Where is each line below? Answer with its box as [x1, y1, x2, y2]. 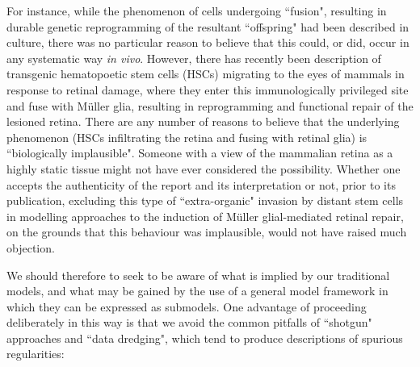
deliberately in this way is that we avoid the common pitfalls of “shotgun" [6, 314, 372, 331]
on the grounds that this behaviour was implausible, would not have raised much [6, 223, 407, 240]
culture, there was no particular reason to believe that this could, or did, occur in [6, 34, 409, 51]
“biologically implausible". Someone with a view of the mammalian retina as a [6, 144, 393, 161]
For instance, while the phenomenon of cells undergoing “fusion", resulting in [6, 2, 387, 19]
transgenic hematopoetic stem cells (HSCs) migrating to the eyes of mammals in [6, 65, 405, 82]
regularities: [6, 345, 65, 362]
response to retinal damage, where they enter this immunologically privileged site [6, 81, 409, 98]
